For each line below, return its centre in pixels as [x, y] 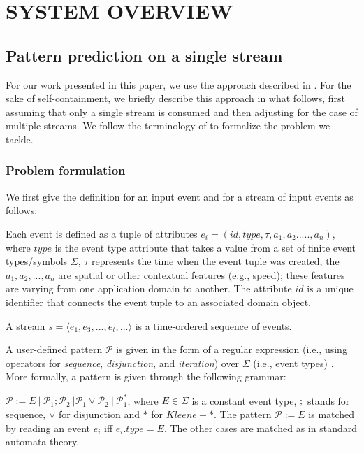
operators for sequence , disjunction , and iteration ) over [123, 362]
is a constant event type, [244, 400]
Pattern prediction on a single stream [144, 55]
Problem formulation [66, 170]
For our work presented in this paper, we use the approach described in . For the [179, 84]
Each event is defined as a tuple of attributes [102, 233]
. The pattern [242, 414]
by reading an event [48, 427]
